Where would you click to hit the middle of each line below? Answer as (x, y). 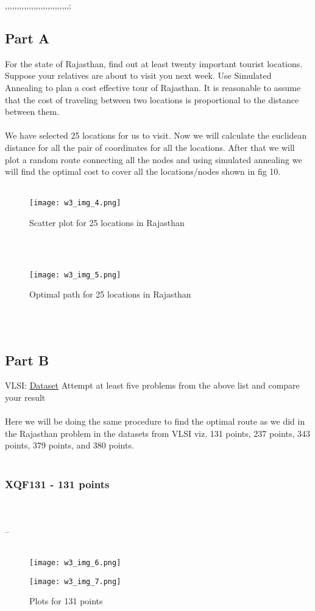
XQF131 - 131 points (57, 484)
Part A (27, 38)
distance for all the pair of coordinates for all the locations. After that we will (150, 147)
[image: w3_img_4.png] (75, 203)
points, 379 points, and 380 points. (69, 445)
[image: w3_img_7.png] (75, 581)
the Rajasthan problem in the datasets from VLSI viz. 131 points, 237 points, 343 (157, 433)
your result (25, 397)
